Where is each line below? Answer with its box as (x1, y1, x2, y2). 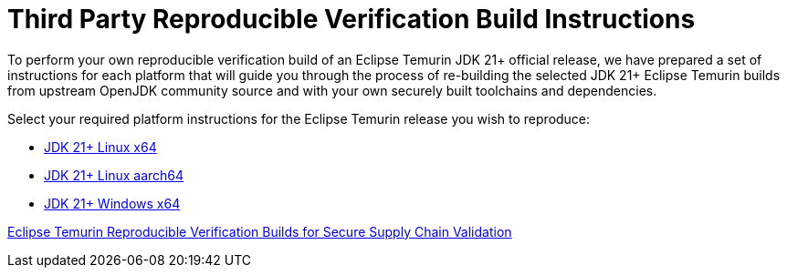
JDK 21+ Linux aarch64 (44, 167, 184, 183)
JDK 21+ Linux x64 (44, 138, 157, 155)
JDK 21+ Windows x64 (44, 195, 181, 211)
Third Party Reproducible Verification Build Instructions (7, 4, 696, 35)
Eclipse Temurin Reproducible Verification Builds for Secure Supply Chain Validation (7, 223, 512, 239)
